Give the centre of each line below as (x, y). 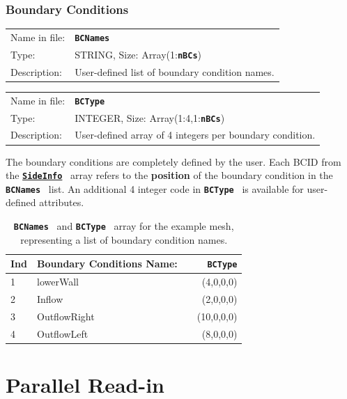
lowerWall (58, 282)
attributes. (62, 202)
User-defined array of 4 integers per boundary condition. (195, 135)
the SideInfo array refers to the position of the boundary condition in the (169, 175)
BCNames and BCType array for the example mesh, (124, 226)
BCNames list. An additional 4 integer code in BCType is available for (155, 188)
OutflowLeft (63, 333)
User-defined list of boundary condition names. (175, 71)
